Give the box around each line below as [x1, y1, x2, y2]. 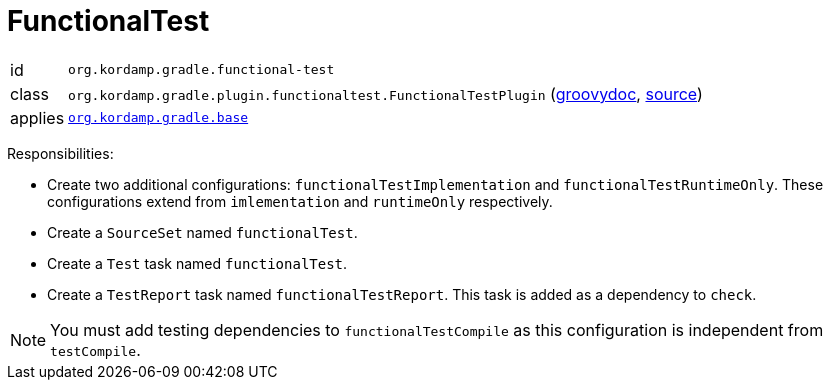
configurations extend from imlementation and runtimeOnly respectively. [47, 192, 553, 210]
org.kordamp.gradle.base [68, 110, 249, 126]
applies [10, 107, 65, 128]
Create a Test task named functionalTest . [47, 254, 348, 272]
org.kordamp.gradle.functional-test [68, 62, 335, 78]
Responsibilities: [7, 144, 114, 162]
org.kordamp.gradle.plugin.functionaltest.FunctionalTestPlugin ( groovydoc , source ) [68, 83, 703, 104]
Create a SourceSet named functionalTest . [47, 223, 358, 241]
